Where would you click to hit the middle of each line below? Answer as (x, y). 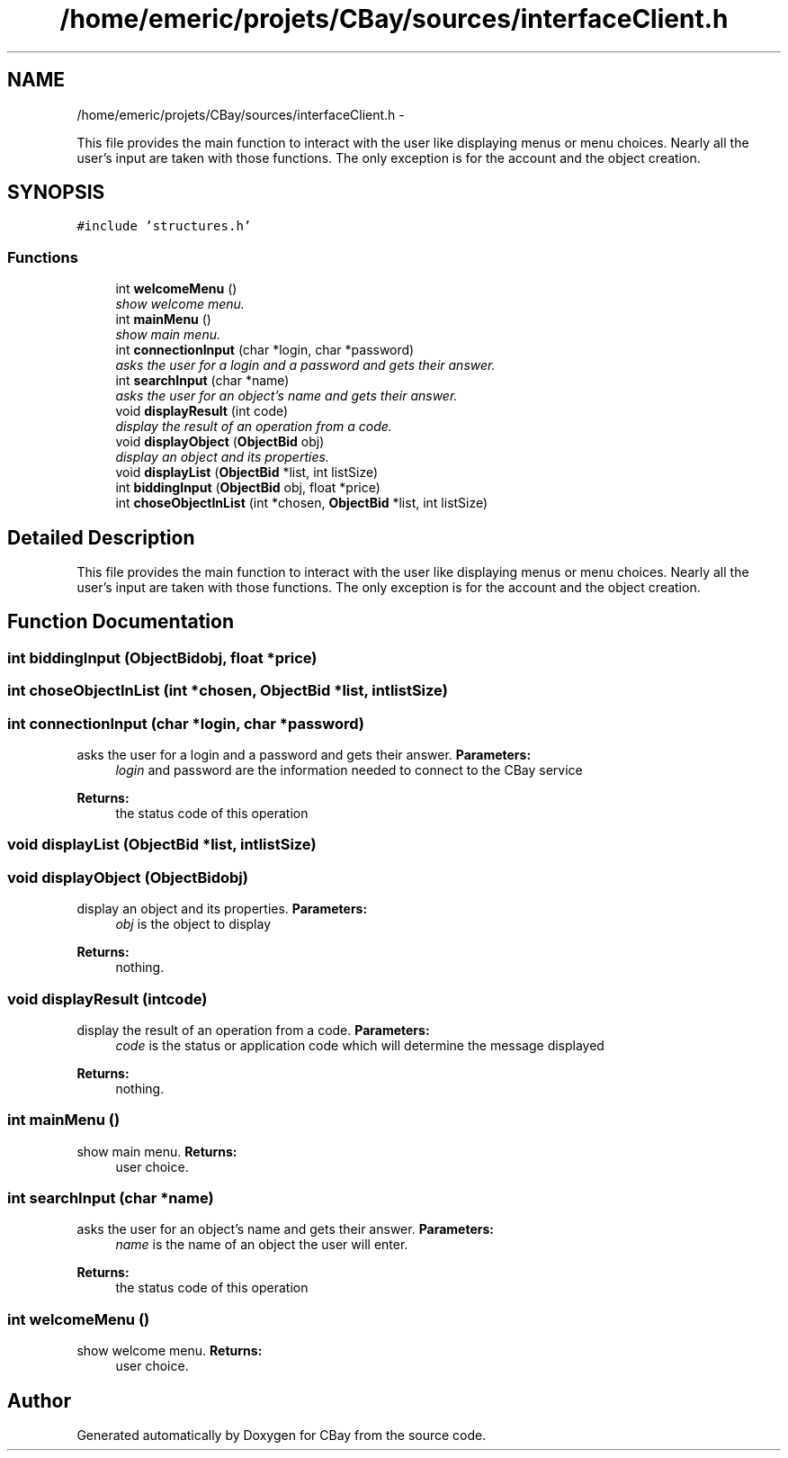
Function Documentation (121, 622)
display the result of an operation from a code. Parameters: (253, 1030)
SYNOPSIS (56, 193)
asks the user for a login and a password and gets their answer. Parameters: (304, 755)
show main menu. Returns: (157, 1151)
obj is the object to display (193, 924)
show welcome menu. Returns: (170, 1351)
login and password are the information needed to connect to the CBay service (349, 770)
